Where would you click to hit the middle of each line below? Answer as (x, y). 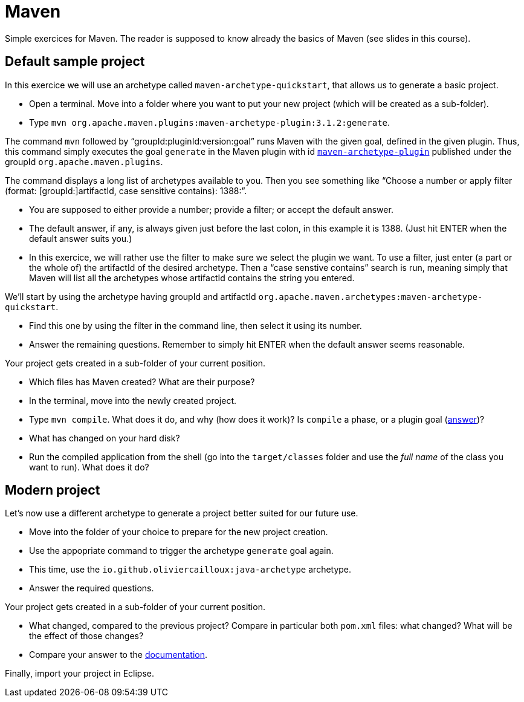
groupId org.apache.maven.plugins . (84, 161)
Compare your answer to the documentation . (118, 655)
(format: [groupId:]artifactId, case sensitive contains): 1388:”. (126, 190)
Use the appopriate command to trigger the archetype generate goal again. (181, 551)
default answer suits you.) (81, 238)
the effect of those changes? (86, 636)
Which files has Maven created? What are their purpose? (142, 382)
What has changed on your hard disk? (105, 438)
